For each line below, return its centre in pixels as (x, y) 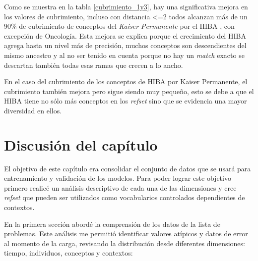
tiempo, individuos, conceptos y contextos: (68, 253)
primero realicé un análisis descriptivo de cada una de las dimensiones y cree (120, 187)
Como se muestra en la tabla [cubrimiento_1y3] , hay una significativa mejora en (126, 6)
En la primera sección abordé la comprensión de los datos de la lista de (112, 224)
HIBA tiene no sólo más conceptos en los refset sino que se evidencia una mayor (126, 101)
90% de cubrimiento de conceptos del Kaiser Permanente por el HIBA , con (119, 26)
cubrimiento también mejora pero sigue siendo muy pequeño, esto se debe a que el (129, 91)
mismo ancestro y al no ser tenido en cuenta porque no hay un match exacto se (124, 55)
